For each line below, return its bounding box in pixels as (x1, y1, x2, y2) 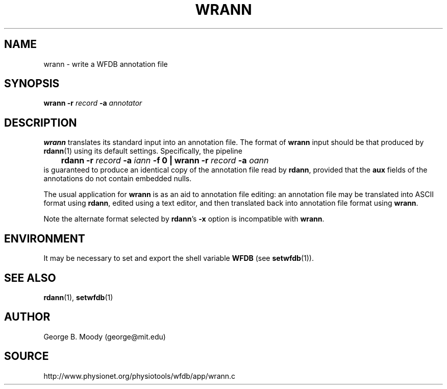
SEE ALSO (4, 271, 56, 284)
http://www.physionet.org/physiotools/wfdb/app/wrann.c (43, 371, 236, 380)
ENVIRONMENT (4, 232, 85, 245)
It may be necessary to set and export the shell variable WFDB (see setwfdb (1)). (43, 254, 314, 263)
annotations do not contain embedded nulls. (43, 174, 192, 183)
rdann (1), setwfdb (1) (43, 293, 113, 302)
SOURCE (4, 350, 49, 363)
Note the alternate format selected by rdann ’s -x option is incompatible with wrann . (43, 214, 325, 224)
